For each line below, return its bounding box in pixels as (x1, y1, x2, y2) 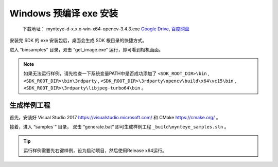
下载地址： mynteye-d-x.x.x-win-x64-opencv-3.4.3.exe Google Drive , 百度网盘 (22, 26, 190, 32)
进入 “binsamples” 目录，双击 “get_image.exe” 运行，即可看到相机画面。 (9, 47, 164, 53)
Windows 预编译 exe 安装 (9, 8, 118, 19)
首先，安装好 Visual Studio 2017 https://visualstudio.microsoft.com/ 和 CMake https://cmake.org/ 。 (9, 114, 221, 120)
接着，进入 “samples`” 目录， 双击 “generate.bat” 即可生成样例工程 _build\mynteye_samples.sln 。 (9, 124, 229, 130)
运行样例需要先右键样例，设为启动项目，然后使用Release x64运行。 (23, 147, 167, 154)
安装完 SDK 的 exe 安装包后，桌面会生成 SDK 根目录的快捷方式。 (9, 37, 147, 43)
